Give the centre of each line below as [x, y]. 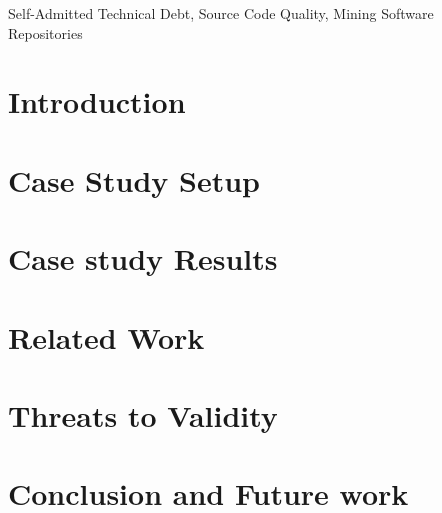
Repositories [45, 32]
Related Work [106, 336]
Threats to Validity [143, 414]
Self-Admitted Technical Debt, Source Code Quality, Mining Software [221, 13]
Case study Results [143, 258]
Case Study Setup [134, 179]
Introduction [97, 101]
